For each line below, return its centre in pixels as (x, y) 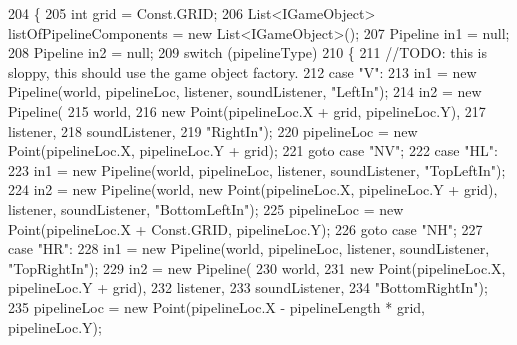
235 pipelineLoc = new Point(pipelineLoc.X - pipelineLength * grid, (216, 306)
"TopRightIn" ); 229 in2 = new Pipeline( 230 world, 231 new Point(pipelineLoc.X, (257, 267)
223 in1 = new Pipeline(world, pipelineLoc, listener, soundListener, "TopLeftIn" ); (257, 169)
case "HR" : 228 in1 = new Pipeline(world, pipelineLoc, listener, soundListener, (249, 248)
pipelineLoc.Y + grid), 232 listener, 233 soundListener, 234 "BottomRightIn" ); (248, 287)
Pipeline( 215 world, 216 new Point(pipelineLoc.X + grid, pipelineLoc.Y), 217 (247, 110)
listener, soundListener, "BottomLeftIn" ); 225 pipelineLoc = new (206, 208)
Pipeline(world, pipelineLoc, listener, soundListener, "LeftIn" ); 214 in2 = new (245, 91)
